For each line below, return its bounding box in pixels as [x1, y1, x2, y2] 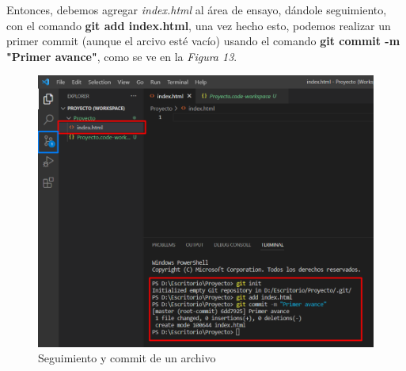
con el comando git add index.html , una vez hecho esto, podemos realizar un [6, 17, 391, 33]
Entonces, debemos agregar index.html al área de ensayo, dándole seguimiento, [6, 2, 387, 17]
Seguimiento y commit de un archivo [38, 350, 216, 366]
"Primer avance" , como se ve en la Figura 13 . [6, 48, 237, 64]
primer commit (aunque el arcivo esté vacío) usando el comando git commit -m [6, 33, 400, 49]
